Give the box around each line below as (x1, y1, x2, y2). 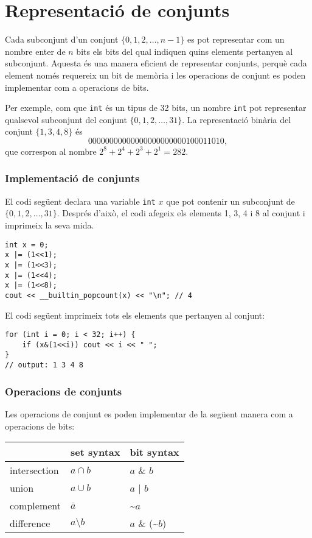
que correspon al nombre (5, 144, 97, 157)
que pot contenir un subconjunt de (166, 194, 295, 207)
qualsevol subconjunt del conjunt (5, 113, 127, 126)
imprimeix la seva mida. (5, 219, 94, 231)
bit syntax (130, 445, 179, 459)
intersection (10, 463, 59, 478)
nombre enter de (5, 44, 66, 57)
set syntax (70, 445, 120, 459)
